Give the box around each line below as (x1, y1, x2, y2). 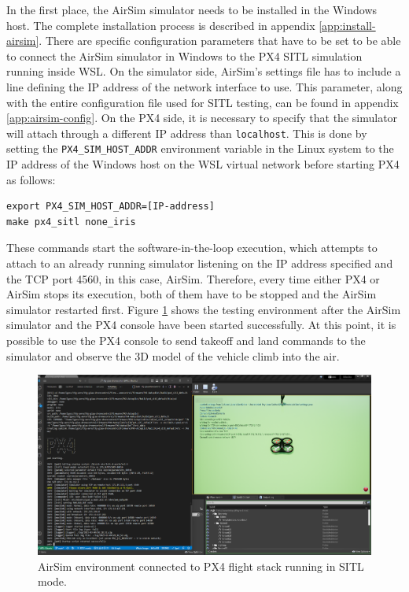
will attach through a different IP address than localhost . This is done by (6, 124, 367, 141)
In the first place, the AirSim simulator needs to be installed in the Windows (6, 2, 378, 17)
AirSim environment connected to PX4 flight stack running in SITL (38, 557, 364, 574)
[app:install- (319, 17, 376, 33)
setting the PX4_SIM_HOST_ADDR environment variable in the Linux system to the (6, 140, 394, 157)
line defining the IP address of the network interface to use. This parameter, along (6, 78, 403, 94)
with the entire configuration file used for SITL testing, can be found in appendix (6, 94, 399, 110)
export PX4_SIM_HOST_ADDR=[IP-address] (6, 201, 215, 213)
